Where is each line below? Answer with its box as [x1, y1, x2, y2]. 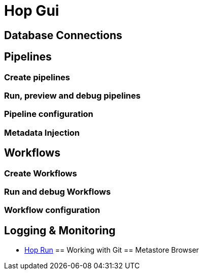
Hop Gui [4, 2, 59, 19]
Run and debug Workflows [4, 186, 111, 197]
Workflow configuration [4, 205, 100, 216]
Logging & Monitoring [4, 224, 116, 237]
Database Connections [4, 28, 122, 42]
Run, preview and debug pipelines [4, 90, 141, 101]
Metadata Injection [4, 127, 80, 138]
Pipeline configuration [4, 109, 93, 119]
